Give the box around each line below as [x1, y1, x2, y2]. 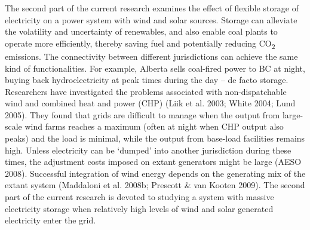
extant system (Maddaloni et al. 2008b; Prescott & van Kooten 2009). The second [5, 179, 305, 191]
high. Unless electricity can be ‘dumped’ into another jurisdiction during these [5, 143, 291, 156]
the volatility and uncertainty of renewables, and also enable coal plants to [5, 25, 278, 38]
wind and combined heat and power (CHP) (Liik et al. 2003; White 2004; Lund [5, 97, 296, 109]
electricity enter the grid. [5, 214, 96, 226]
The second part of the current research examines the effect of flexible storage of [5, 2, 299, 14]
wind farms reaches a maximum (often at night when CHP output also [24, 120, 284, 133]
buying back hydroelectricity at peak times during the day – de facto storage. [5, 73, 288, 86]
